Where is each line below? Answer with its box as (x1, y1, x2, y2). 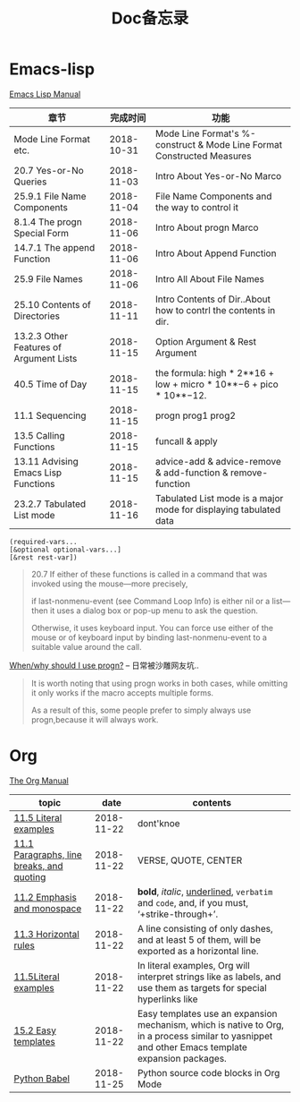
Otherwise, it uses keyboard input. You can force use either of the (30, 622, 274, 633)
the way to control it (154, 201, 239, 213)
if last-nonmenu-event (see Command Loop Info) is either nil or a (30, 595, 271, 606)
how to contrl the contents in (154, 303, 276, 316)
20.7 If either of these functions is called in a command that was (30, 568, 268, 579)
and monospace (13, 901, 82, 914)
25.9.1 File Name (13, 190, 87, 202)
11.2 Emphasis (13, 891, 78, 903)
